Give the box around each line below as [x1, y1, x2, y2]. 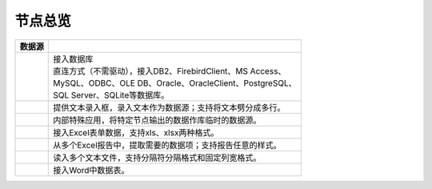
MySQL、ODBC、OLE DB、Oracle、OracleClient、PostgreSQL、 [53, 77, 297, 88]
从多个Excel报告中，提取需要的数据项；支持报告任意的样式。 [53, 139, 282, 151]
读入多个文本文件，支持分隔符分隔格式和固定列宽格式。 [53, 152, 262, 163]
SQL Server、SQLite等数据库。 [53, 89, 170, 100]
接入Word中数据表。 [53, 164, 130, 175]
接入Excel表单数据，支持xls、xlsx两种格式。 [53, 127, 219, 138]
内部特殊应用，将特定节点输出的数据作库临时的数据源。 [53, 115, 262, 126]
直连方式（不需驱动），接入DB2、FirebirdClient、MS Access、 [53, 65, 286, 76]
